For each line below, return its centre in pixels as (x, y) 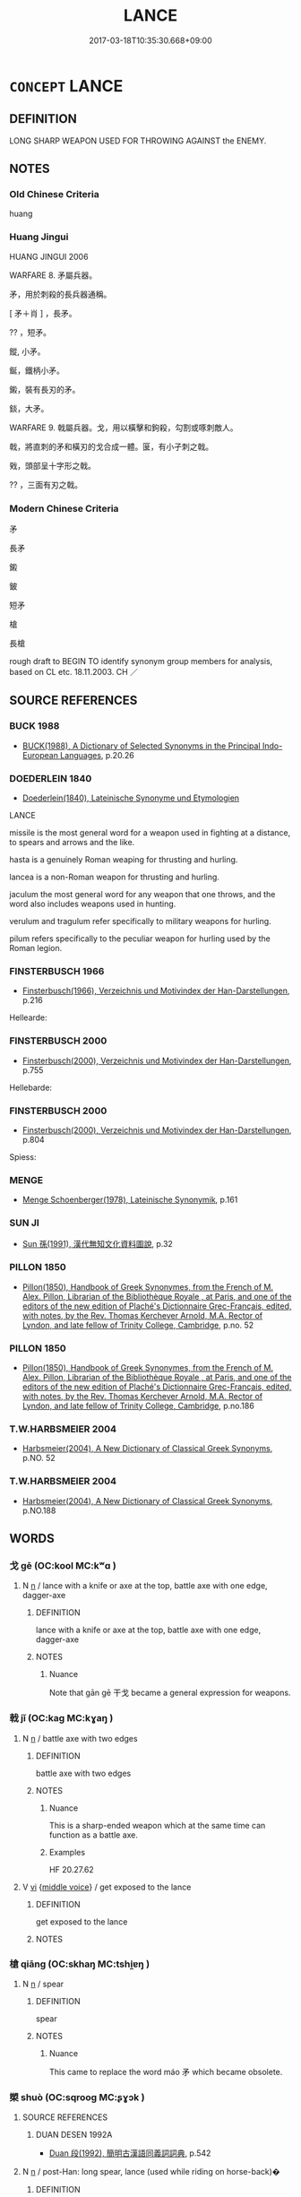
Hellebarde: (30, 1087)
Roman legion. (36, 948)
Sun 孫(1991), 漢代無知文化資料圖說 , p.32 (97, 1243)
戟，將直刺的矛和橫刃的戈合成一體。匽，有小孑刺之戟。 (111, 446)
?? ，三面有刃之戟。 (46, 484)
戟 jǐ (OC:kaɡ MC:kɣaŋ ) (61, 1718)
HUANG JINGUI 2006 (49, 256)
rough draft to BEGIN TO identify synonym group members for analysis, (141, 662)
